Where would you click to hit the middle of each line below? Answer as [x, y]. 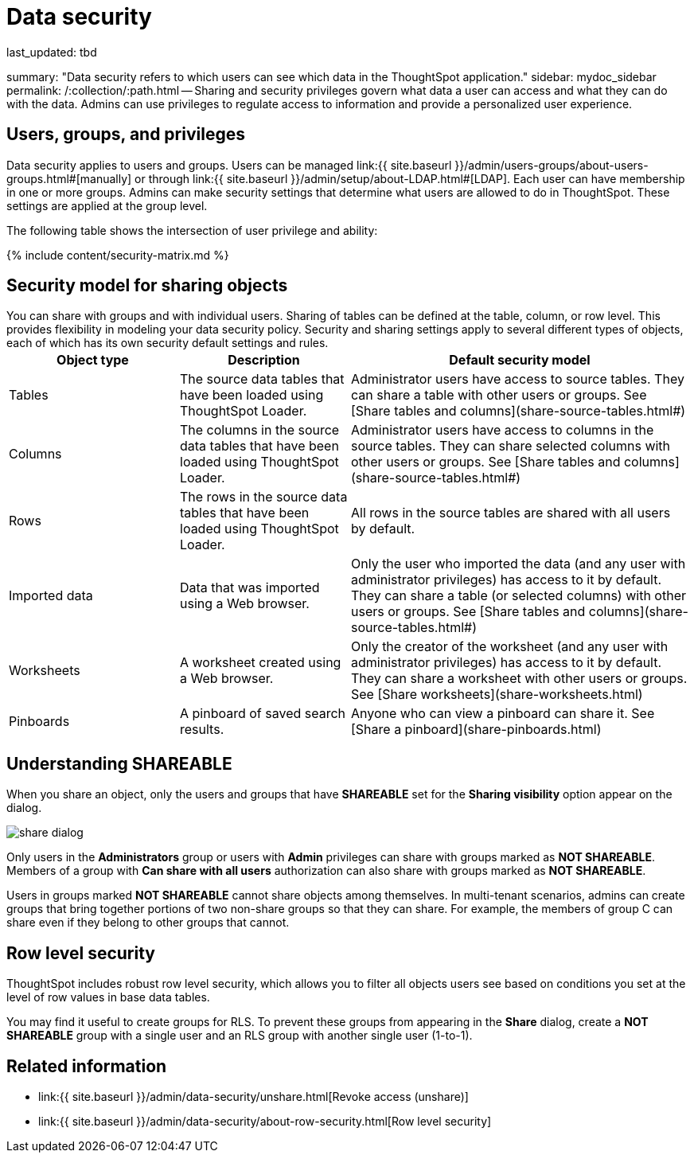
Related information [87, 1066]
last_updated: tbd [52, 52]
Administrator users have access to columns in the [503, 430]
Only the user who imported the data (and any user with [519, 564]
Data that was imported [250, 588]
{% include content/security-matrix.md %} [118, 255]
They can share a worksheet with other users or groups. [519, 679]
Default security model [520, 360]
